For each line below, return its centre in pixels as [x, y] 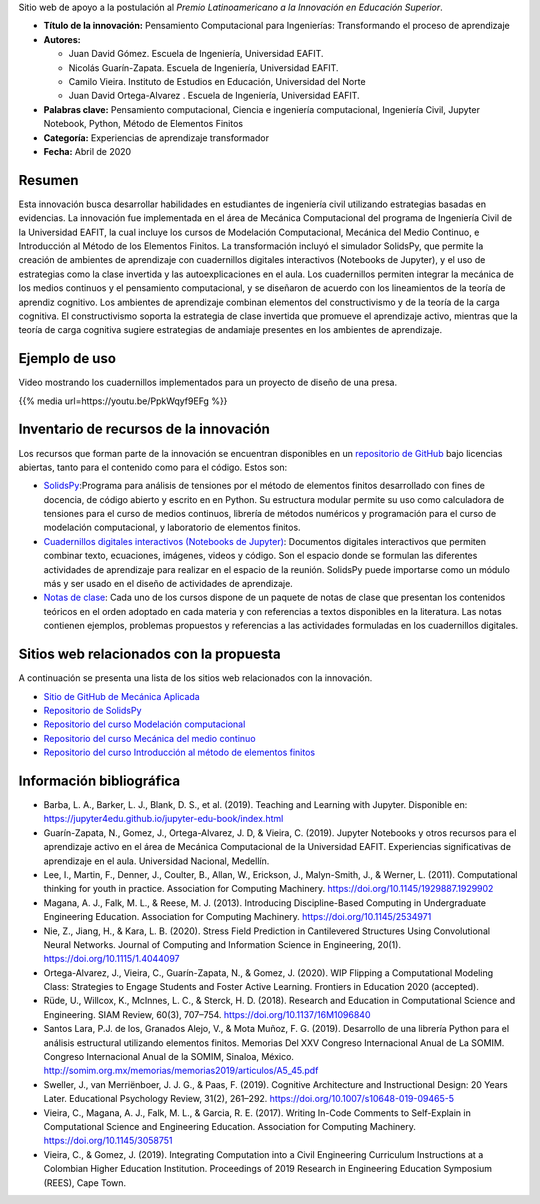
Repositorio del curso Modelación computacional [144, 724]
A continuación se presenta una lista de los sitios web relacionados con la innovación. [195, 678]
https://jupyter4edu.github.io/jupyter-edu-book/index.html [163, 819]
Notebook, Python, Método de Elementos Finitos [143, 124]
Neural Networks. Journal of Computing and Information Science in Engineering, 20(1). [222, 944]
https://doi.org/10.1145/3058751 [108, 1141]
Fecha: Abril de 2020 [87, 151]
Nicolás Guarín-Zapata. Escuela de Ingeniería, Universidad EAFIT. [203, 67]
